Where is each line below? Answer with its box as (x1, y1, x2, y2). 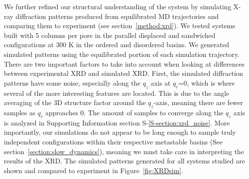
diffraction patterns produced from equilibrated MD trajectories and (16, 11, 219, 21)
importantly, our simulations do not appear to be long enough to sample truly (4, 127, 236, 137)
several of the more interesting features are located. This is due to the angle (4, 88, 230, 98)
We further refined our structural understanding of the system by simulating (4, 1, 232, 11)
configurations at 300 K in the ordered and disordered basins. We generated (4, 39, 230, 50)
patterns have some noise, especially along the (4, 77, 141, 88)
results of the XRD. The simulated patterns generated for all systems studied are (4, 156, 245, 166)
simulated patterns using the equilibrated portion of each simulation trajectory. (4, 49, 240, 59)
